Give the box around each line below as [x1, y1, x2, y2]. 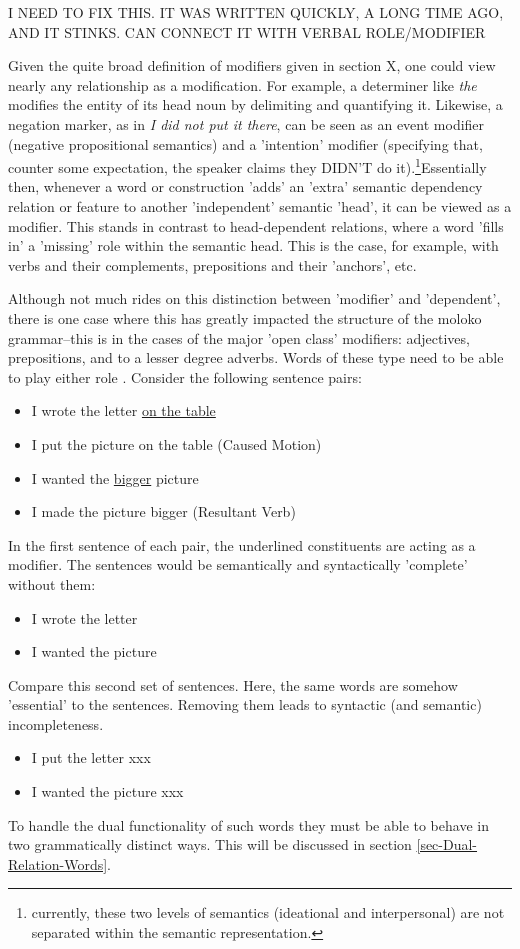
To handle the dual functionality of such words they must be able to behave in [8, 814, 489, 835]
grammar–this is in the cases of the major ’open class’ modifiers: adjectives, [8, 327, 470, 348]
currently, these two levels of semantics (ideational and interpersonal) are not [31, 902, 505, 923]
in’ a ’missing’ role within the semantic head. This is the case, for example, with [8, 235, 499, 256]
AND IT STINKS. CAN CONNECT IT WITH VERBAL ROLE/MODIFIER [8, 21, 486, 42]
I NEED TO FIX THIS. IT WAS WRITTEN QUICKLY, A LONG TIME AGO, [8, 2, 504, 22]
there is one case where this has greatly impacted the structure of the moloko [8, 307, 482, 328]
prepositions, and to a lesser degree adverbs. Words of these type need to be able [8, 347, 504, 368]
